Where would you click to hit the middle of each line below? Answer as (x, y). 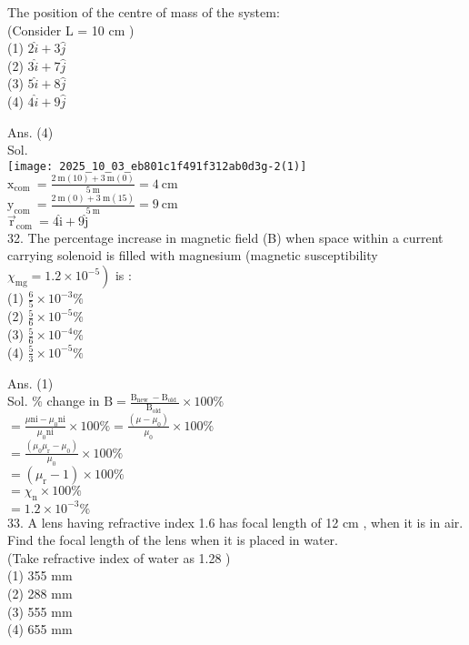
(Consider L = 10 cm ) (71, 30)
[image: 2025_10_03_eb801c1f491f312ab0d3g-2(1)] (157, 166)
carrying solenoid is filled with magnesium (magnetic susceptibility (193, 255)
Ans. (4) (30, 131)
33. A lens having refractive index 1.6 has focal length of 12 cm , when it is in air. (235, 522)
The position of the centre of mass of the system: (144, 12)
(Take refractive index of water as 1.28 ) (119, 557)
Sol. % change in (54, 401)
